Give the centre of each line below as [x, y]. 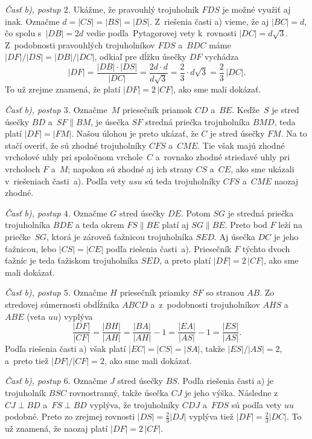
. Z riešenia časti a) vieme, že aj [209, 21]
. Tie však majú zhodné [241, 145]
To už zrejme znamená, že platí [63, 89]
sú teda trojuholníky [183, 180]
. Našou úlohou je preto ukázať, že [135, 133]
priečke [18, 236]
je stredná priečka [261, 213]
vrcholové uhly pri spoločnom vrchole [74, 157]
